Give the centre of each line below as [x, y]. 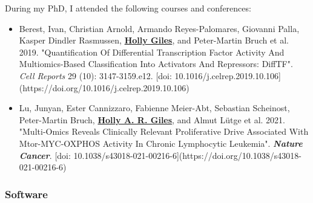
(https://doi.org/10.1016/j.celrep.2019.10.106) [104, 87]
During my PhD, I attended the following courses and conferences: [128, 8]
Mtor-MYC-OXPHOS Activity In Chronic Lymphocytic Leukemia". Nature [161, 143]
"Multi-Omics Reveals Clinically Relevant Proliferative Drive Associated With [164, 131]
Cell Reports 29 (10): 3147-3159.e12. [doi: [95, 75]
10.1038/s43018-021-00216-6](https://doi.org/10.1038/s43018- [187, 155]
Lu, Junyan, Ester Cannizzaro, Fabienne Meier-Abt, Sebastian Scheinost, [154, 108]
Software [26, 194]
